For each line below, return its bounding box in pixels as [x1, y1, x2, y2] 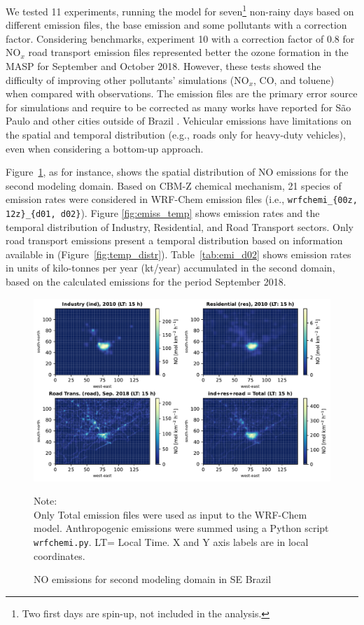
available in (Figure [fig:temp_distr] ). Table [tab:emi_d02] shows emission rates [6, 246, 351, 261]
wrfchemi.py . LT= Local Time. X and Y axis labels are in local [34, 534, 309, 549]
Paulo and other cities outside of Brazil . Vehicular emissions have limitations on [6, 113, 352, 128]
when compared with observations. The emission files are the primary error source [6, 86, 358, 101]
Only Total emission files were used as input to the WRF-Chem [34, 507, 307, 521]
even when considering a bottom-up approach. [6, 141, 204, 155]
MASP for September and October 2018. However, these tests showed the [6, 59, 321, 73]
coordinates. [34, 548, 85, 563]
